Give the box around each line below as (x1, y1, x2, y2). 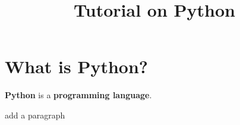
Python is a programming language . (5, 89, 152, 101)
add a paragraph (5, 108, 65, 121)
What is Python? (5, 54, 149, 79)
